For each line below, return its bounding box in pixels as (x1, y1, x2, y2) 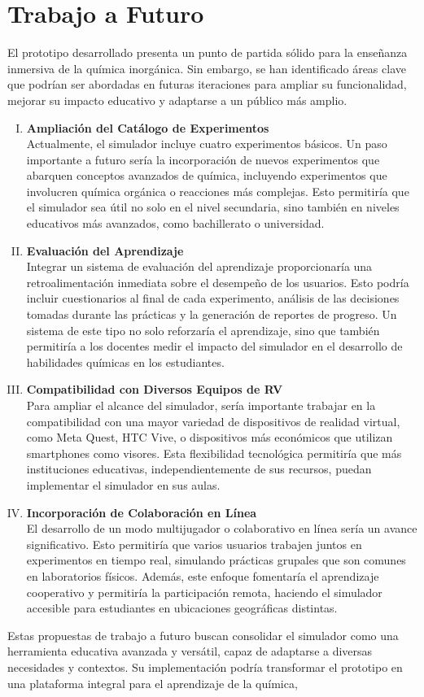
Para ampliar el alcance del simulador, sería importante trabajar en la (26, 397, 376, 413)
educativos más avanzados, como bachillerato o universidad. (26, 215, 325, 232)
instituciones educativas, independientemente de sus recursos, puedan (26, 460, 372, 477)
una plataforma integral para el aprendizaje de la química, (7, 674, 298, 691)
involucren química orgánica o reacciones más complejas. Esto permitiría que (26, 182, 409, 199)
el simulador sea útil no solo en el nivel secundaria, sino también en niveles (26, 198, 400, 216)
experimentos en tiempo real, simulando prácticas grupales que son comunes (26, 551, 406, 568)
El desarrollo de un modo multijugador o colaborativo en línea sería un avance (26, 520, 417, 537)
